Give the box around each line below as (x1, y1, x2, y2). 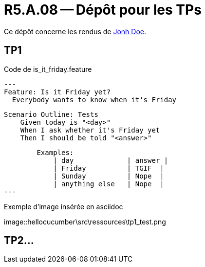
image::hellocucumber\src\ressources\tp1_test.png (4, 217, 166, 226)
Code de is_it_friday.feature (4, 65, 92, 73)
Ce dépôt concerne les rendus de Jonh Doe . (4, 27, 147, 36)
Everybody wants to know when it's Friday (12, 95, 177, 104)
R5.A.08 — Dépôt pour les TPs (4, 1, 202, 18)
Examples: (37, 148, 74, 156)
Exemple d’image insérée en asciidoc (4, 202, 123, 211)
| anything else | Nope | (53, 179, 164, 188)
